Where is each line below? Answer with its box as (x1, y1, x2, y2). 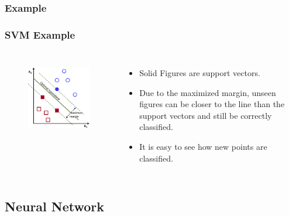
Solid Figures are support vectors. (139, 67, 260, 79)
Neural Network (5, 197, 105, 215)
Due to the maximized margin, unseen (139, 86, 276, 98)
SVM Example (5, 27, 75, 42)
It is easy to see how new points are (139, 140, 267, 153)
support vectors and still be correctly (139, 109, 272, 121)
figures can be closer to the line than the (139, 98, 285, 110)
